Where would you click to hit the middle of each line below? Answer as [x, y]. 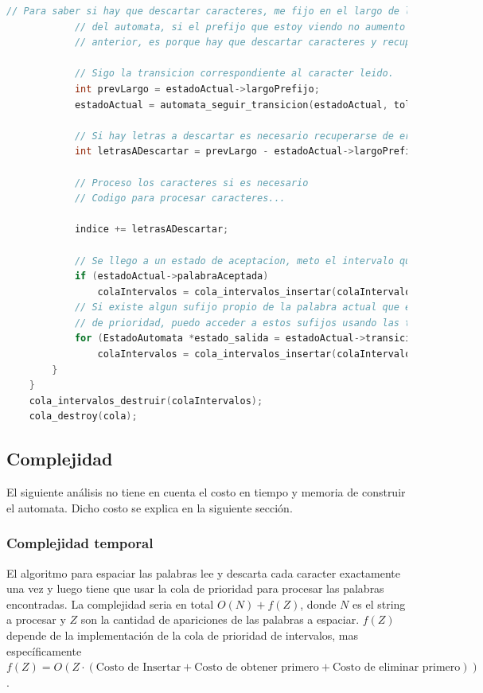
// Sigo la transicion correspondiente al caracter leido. [234, 74]
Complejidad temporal [80, 543]
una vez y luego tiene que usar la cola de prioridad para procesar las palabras [195, 588]
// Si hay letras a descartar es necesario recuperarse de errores [257, 136]
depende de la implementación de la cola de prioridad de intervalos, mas [183, 635]
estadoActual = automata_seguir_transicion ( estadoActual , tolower [254, 105]
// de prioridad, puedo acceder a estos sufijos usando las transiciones [274, 323]
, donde [318, 603]
